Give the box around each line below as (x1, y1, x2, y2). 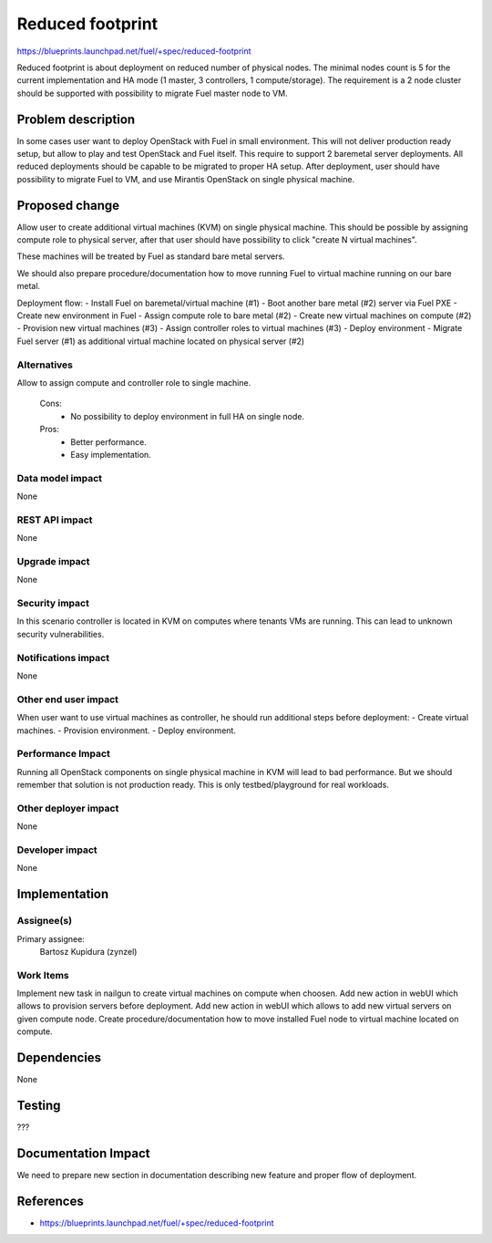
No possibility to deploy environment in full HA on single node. (70, 410, 305, 421)
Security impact (16, 597, 90, 610)
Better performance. (70, 436, 148, 447)
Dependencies (16, 1050, 102, 1066)
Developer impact (16, 844, 97, 856)
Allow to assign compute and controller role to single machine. (16, 377, 251, 388)
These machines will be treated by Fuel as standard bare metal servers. (16, 251, 286, 262)
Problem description (16, 111, 136, 127)
